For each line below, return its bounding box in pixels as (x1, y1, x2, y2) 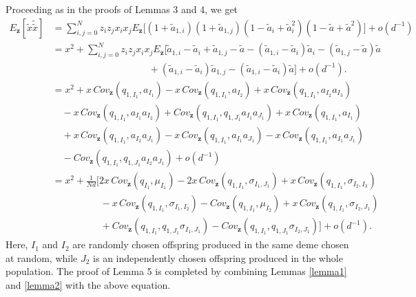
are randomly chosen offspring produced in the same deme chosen (72, 237, 349, 252)
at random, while (6, 250, 78, 265)
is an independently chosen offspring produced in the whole (93, 250, 343, 265)
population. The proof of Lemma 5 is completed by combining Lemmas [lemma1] (6, 264, 347, 278)
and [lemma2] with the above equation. (6, 277, 171, 291)
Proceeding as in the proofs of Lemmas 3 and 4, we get (6, 2, 238, 16)
